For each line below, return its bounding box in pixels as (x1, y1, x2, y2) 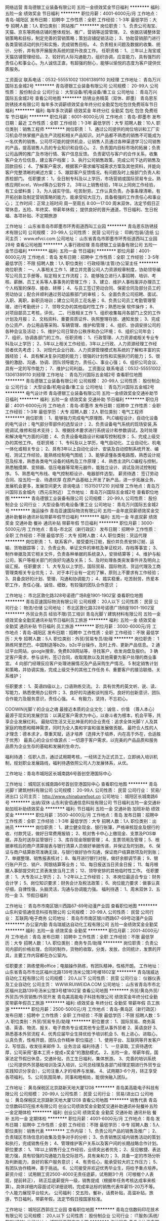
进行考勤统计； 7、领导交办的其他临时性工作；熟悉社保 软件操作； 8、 (13, 304, 157, 309)
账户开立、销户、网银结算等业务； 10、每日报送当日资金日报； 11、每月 (9, 861, 154, 867)
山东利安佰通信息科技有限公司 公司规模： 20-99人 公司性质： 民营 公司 (5, 909, 150, 915)
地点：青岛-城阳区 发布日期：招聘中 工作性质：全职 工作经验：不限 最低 (9, 630, 155, 635)
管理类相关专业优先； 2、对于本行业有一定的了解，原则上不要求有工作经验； (5, 569, 161, 575)
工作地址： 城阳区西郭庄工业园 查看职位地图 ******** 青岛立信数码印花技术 (5, 1207, 160, 1212)
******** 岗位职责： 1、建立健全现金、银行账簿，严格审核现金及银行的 (14, 824, 160, 830)
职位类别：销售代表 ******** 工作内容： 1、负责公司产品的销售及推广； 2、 (5, 1128, 160, 1134)
